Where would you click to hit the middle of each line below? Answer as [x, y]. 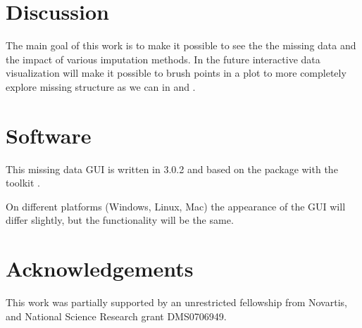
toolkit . [23, 183]
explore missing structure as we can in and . [101, 86]
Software [49, 135]
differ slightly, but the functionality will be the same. [120, 220]
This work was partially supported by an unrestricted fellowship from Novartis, [176, 302]
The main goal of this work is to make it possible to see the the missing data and [181, 45]
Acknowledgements [100, 269]
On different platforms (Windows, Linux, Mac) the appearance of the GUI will [176, 206]
